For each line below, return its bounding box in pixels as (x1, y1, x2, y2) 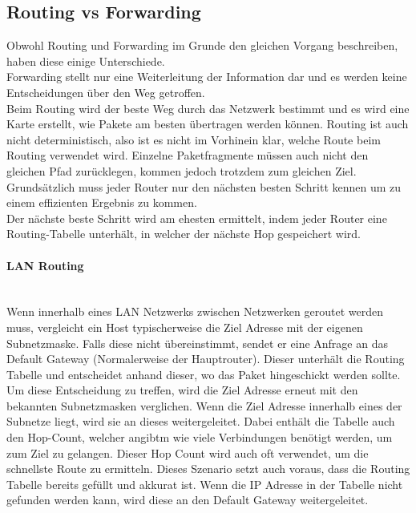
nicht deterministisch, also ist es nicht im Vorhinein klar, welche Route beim (6, 131, 381, 147)
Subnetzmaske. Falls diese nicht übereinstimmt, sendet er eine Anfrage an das (6, 334, 388, 351)
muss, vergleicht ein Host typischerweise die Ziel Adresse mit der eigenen (6, 318, 363, 335)
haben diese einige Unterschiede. (6, 52, 165, 69)
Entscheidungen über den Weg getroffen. (6, 83, 205, 100)
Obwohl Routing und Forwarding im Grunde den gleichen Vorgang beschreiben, (6, 37, 398, 54)
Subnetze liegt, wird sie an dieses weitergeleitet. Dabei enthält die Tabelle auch (6, 413, 395, 430)
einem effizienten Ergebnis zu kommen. (6, 194, 197, 211)
